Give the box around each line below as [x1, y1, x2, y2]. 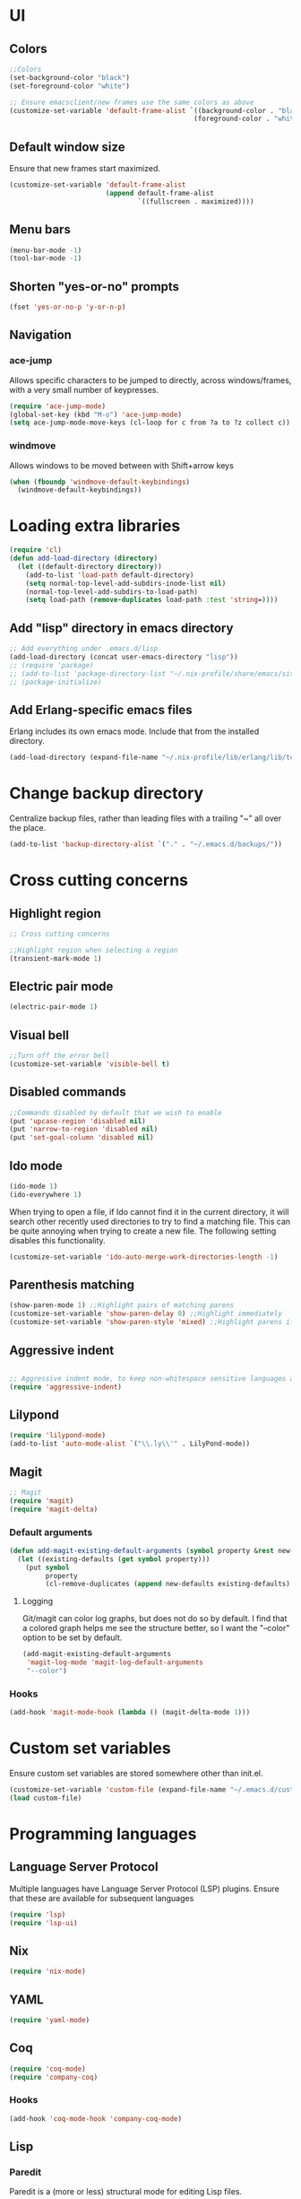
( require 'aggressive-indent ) [9, 1383, 123, 1392]
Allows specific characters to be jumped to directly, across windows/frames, [9, 374, 292, 386]
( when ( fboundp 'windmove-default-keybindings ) [9, 477, 191, 486]
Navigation [9, 327, 72, 343]
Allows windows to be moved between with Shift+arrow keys [9, 459, 235, 471]
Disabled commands [9, 1085, 127, 1100]
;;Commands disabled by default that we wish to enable [9, 1108, 222, 1117]
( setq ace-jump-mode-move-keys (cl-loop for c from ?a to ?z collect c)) [9, 418, 291, 427]
